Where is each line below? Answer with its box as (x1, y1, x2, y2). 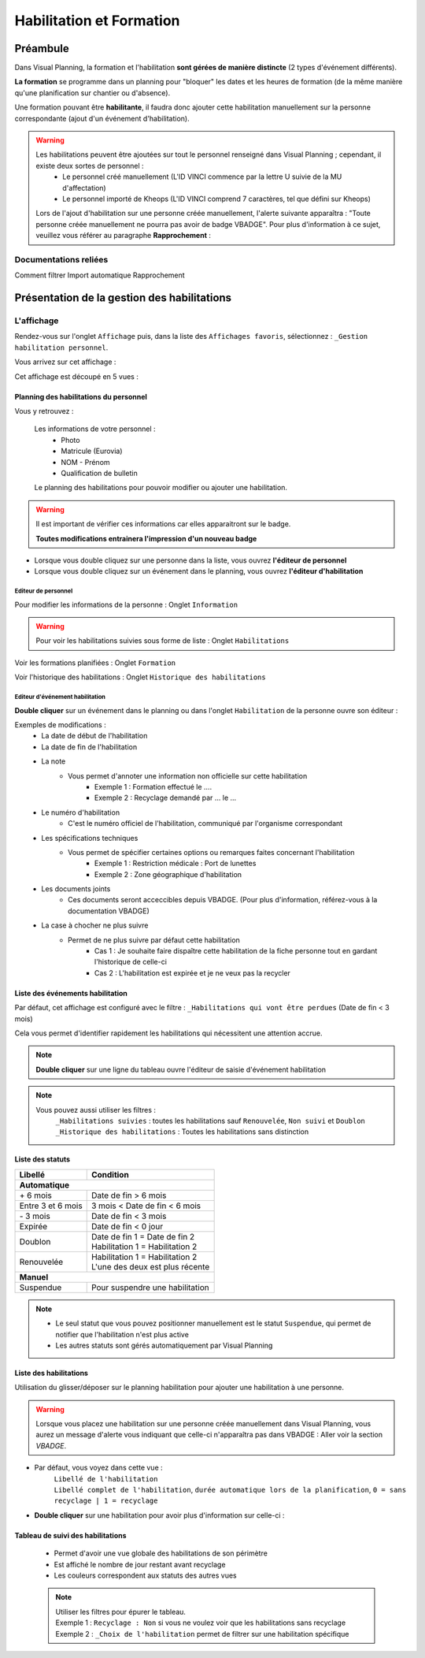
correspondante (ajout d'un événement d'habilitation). (14, 113, 190, 123)
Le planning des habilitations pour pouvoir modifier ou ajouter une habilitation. (34, 483, 287, 493)
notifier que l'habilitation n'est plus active (55, 1329, 189, 1339)
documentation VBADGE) (68, 906, 150, 916)
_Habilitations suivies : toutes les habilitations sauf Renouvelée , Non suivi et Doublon (55, 1116, 366, 1125)
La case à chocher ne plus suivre (41, 920, 149, 930)
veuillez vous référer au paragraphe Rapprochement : (35, 231, 212, 240)
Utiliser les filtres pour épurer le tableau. (55, 1607, 187, 1616)
